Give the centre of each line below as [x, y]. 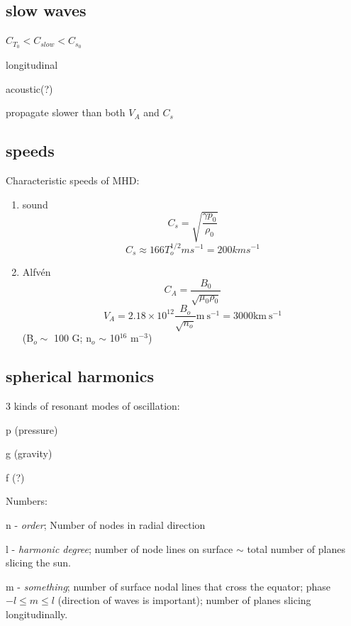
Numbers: [27, 501]
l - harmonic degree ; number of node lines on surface [119, 548]
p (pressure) [32, 429]
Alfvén [37, 272]
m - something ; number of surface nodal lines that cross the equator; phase [168, 586]
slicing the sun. [38, 563]
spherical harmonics [80, 376]
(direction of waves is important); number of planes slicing [184, 600]
